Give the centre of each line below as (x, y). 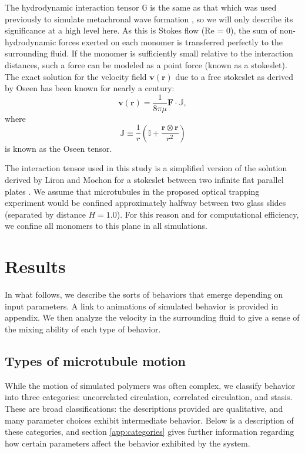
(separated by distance (45, 214)
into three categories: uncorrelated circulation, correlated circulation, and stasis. (149, 397)
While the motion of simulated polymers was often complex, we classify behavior (150, 385)
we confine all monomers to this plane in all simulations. (106, 226)
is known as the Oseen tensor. (58, 148)
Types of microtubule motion (95, 360)
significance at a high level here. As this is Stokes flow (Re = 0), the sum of (141, 30)
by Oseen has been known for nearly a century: (90, 88)
